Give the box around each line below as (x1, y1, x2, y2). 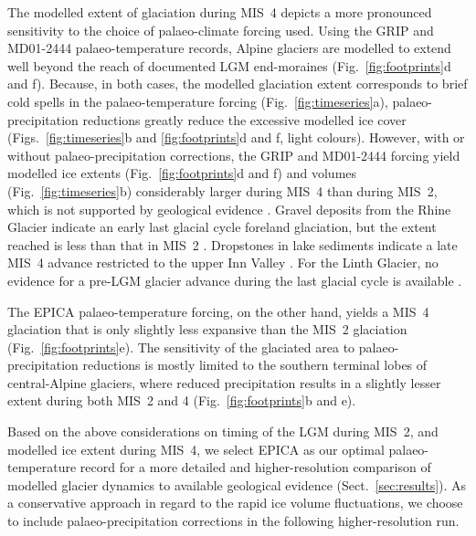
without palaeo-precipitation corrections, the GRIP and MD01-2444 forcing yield (7, 145, 460, 164)
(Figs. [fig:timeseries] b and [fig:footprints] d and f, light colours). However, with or (7, 128, 465, 147)
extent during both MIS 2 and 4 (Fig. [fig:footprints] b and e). (7, 391, 356, 410)
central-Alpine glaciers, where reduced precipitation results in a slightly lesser (7, 373, 441, 392)
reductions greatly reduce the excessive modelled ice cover (82, 110, 407, 129)
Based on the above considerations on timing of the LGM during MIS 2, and (7, 422, 439, 441)
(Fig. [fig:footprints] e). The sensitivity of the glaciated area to (7, 337, 355, 356)
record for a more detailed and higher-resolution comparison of (79, 457, 431, 477)
